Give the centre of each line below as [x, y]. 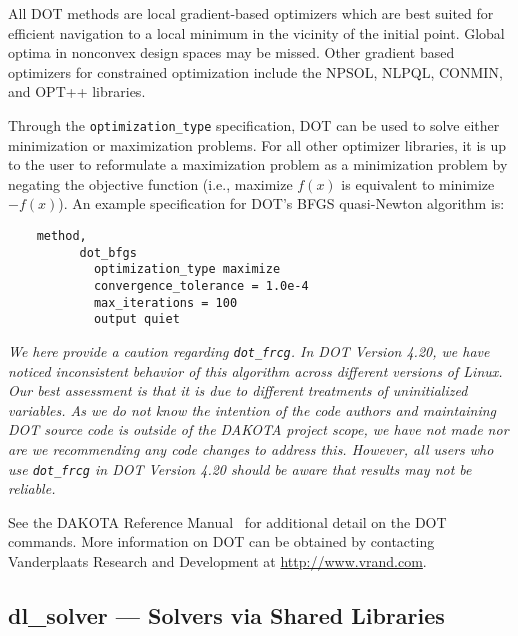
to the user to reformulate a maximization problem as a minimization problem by [258, 164]
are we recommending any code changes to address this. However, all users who [251, 448]
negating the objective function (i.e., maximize [150, 183]
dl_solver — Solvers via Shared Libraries [226, 614]
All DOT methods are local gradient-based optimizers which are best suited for [251, 13]
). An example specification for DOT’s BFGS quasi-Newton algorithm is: [281, 203]
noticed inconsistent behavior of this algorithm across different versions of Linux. [255, 370]
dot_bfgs [108, 252]
